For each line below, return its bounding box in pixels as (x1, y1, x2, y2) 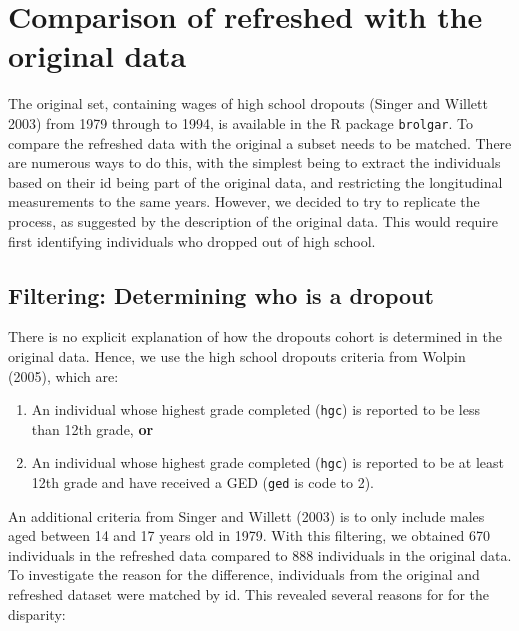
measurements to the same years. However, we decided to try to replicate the (8, 191, 480, 212)
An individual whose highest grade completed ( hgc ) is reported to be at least (31, 452, 505, 473)
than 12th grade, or (31, 418, 154, 439)
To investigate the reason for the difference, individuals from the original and (8, 564, 480, 585)
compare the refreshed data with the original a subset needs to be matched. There (8, 132, 512, 153)
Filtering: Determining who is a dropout (8, 279, 434, 310)
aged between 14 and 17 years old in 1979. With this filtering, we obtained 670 (8, 525, 491, 546)
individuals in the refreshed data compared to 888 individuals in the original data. (8, 544, 512, 565)
